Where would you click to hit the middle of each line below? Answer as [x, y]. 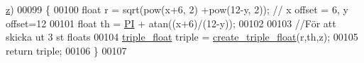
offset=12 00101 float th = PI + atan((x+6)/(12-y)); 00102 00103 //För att [171, 23]
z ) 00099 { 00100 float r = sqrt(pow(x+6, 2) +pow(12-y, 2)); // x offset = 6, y [177, 9]
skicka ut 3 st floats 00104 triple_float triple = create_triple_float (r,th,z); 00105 [182, 37]
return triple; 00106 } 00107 [66, 50]
